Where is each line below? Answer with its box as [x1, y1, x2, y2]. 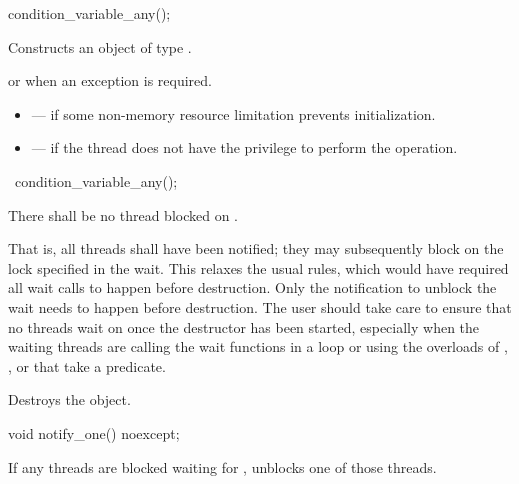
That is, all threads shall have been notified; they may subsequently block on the [8, 238, 504, 259]
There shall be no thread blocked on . [8, 204, 238, 225]
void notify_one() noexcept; [8, 422, 180, 443]
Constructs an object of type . [8, 36, 192, 57]
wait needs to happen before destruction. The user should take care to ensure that [8, 296, 512, 317]
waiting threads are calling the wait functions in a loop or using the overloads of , [8, 336, 508, 357]
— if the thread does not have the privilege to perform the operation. [31, 137, 458, 158]
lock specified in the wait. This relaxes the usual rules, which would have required [8, 257, 509, 278]
